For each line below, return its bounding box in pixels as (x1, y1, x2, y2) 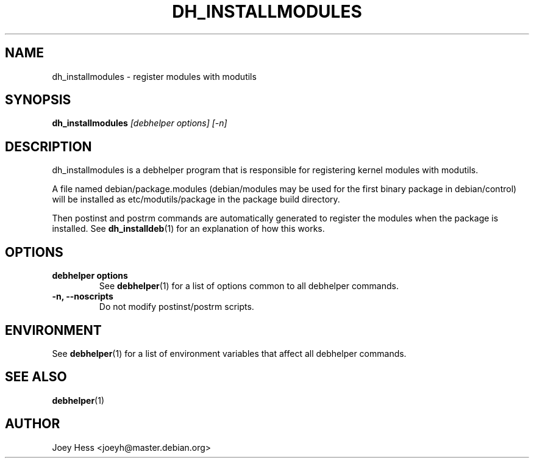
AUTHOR (5, 416, 60, 432)
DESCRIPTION (5, 138, 92, 154)
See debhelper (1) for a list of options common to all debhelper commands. (99, 281, 399, 292)
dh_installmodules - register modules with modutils (52, 71, 257, 82)
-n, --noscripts (52, 291, 113, 302)
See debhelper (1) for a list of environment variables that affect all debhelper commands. (52, 348, 407, 359)
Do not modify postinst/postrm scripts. (99, 301, 254, 312)
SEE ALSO (5, 369, 67, 385)
